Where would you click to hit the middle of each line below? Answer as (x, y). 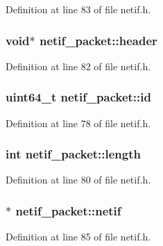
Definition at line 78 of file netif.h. (78, 123)
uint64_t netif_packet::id (78, 97)
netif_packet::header (98, 40)
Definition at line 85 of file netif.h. (78, 237)
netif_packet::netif (68, 210)
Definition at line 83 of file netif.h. (78, 9)
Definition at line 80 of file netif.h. (78, 180)
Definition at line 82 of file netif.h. (78, 66)
